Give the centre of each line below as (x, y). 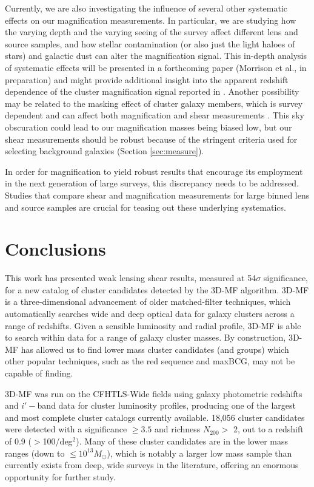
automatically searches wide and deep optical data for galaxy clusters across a (150, 313)
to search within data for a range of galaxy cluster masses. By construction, (145, 337)
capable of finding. (39, 373)
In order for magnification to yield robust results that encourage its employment (154, 171)
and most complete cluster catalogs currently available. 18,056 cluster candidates (155, 417)
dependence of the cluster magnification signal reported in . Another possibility (152, 91)
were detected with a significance (66, 429)
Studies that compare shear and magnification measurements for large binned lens (157, 195)
